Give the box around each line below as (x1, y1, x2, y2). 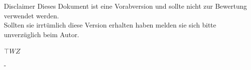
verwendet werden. (4, 10, 59, 20)
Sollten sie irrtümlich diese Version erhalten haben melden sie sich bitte (4, 20, 217, 30)
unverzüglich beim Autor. (4, 29, 79, 39)
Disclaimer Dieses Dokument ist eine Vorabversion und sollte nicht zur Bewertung (4, 1, 247, 11)
